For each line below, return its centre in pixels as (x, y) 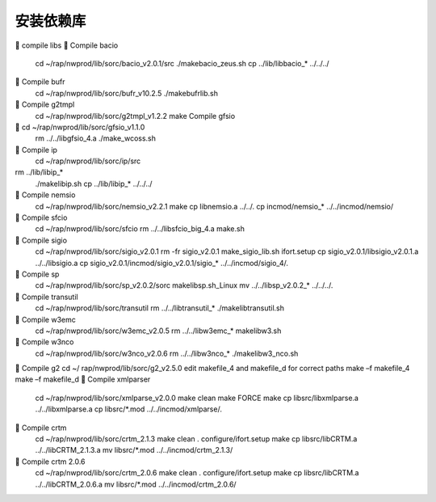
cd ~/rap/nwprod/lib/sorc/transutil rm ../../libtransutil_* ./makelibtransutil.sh (160, 308)
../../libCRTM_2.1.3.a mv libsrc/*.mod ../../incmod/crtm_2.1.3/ (134, 450)
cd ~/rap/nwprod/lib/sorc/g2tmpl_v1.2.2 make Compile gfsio (135, 116)
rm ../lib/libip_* (39, 172)
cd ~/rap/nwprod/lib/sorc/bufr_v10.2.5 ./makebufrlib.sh (126, 93)
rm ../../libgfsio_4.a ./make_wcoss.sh (96, 138)
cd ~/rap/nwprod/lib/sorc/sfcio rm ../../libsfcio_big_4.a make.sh (140, 229)
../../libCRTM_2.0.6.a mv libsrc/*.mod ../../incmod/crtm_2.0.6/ (136, 484)
